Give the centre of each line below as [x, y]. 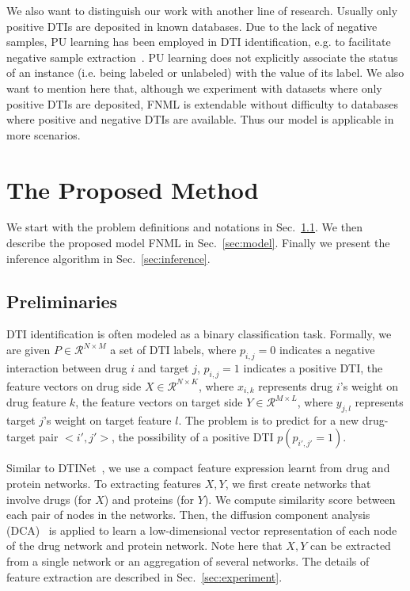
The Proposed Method [133, 189]
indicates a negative [327, 350]
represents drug [296, 385]
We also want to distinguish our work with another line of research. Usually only [202, 10]
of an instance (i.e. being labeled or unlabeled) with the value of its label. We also [205, 72]
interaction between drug [67, 367]
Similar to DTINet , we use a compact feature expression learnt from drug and [198, 468]
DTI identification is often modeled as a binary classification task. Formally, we [199, 334]
